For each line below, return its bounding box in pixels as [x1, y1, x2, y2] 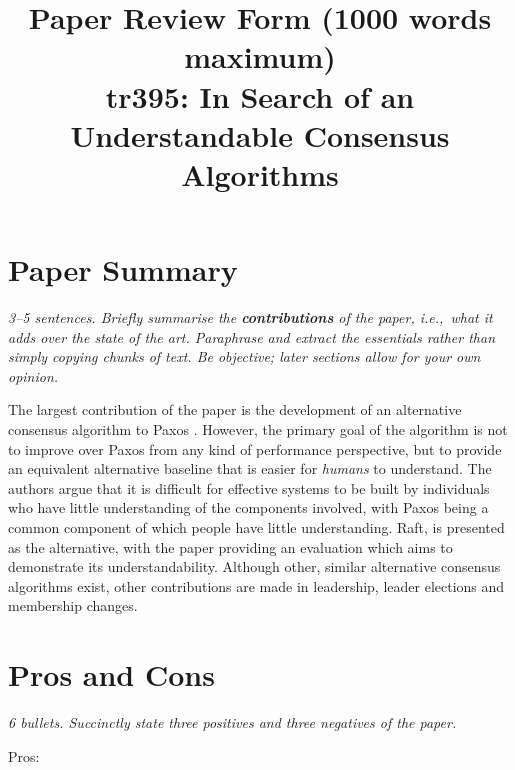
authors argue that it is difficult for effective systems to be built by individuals [8, 477, 490, 498]
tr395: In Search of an [105, 75, 415, 116]
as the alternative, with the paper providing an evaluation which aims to [8, 536, 453, 557]
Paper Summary [8, 249, 238, 290]
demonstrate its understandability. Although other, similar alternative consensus [8, 556, 501, 577]
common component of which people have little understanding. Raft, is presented [8, 517, 505, 537]
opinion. [8, 365, 59, 386]
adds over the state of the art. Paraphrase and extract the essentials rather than [8, 326, 496, 347]
